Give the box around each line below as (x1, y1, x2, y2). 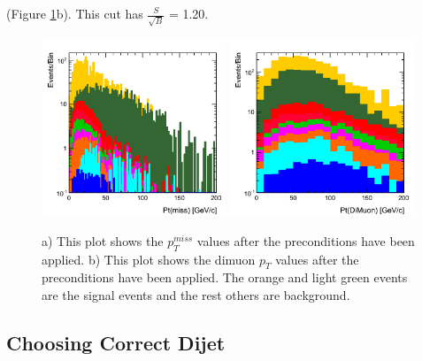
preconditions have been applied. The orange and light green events (42, 268, 408, 287)
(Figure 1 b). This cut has (6, 4, 143, 22)
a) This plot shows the (42, 231, 164, 250)
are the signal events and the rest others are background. (42, 286, 350, 304)
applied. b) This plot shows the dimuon (42, 250, 256, 268)
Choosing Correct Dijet (6, 329, 226, 357)
